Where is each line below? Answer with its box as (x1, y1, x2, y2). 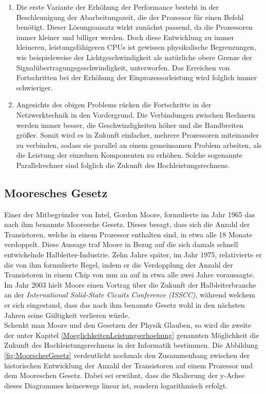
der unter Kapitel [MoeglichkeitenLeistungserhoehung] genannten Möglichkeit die (4, 329, 259, 340)
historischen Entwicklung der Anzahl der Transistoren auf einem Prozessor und (4, 360, 253, 370)
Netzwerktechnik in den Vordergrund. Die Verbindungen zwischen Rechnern (16, 109, 255, 120)
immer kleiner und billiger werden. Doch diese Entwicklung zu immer (16, 31, 234, 42)
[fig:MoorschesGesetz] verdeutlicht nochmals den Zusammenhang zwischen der (4, 350, 250, 361)
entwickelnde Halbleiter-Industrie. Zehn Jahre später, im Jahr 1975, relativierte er (4, 249, 262, 260)
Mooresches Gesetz (4, 184, 108, 200)
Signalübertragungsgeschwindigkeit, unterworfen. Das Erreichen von (16, 62, 230, 72)
